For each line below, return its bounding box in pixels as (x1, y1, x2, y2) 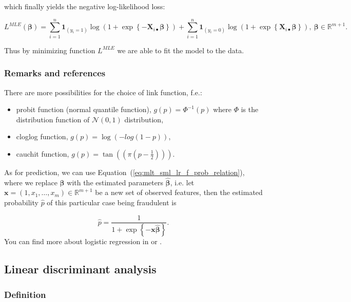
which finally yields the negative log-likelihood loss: (4, 1, 165, 11)
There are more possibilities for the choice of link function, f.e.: (4, 87, 202, 97)
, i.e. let (170, 177, 194, 187)
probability (4, 197, 38, 207)
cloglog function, (16, 131, 68, 142)
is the (241, 104, 259, 115)
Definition (4, 288, 46, 300)
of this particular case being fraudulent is (47, 197, 177, 207)
